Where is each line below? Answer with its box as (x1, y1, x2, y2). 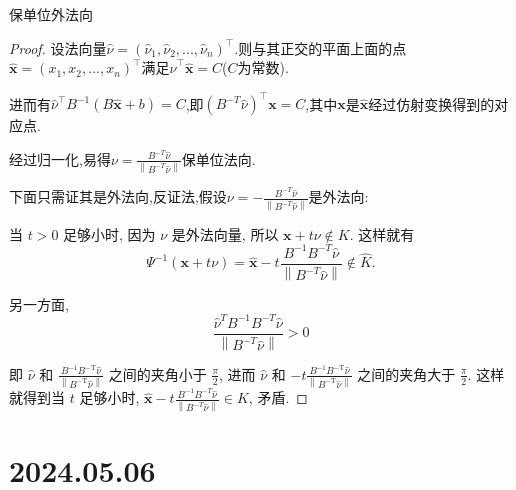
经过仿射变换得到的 (368, 93, 495, 114)
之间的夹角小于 (108, 363, 207, 384)
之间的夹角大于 (357, 363, 456, 384)
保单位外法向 (9, 4, 93, 24)
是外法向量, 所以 (171, 223, 279, 244)
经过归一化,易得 (9, 148, 111, 169)
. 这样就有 (349, 223, 415, 244)
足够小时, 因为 (63, 223, 156, 244)
